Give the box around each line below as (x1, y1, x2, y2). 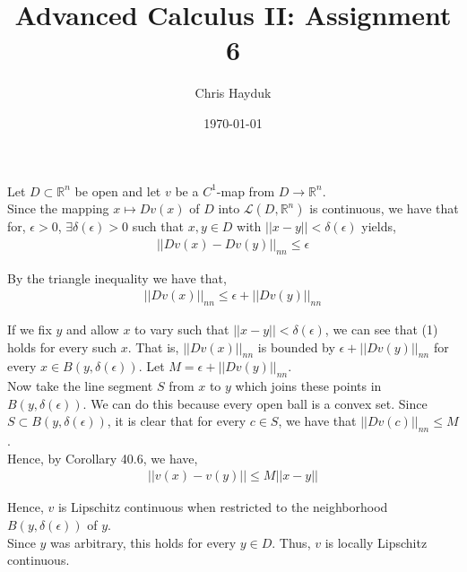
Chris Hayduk (195, 83, 272, 102)
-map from (216, 181, 275, 200)
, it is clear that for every (107, 412, 246, 430)
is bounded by (257, 337, 335, 356)
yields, (361, 217, 396, 236)
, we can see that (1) (324, 319, 438, 338)
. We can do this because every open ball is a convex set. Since (82, 394, 428, 412)
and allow (65, 319, 119, 338)
